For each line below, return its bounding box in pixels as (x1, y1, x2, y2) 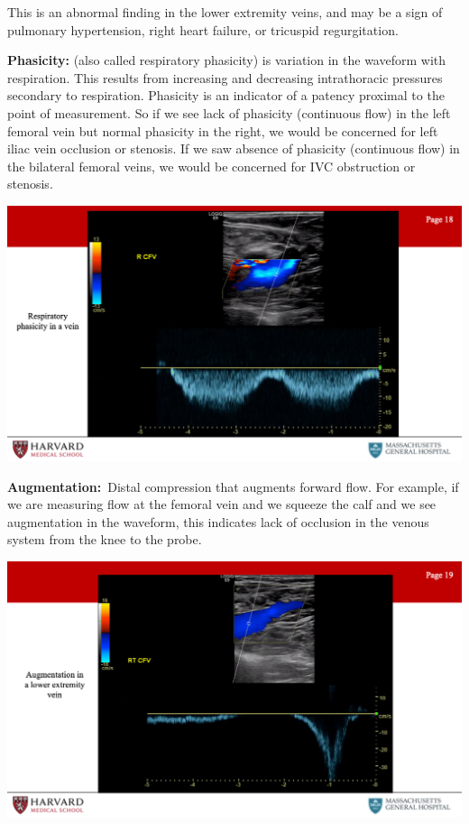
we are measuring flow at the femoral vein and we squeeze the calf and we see (7, 495, 437, 514)
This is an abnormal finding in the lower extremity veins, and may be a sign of (7, 3, 443, 21)
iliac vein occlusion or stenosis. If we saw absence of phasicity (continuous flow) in (7, 139, 460, 158)
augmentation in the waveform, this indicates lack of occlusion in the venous (7, 512, 429, 531)
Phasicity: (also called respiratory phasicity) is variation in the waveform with (7, 51, 446, 69)
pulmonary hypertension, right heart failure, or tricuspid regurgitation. (7, 20, 399, 39)
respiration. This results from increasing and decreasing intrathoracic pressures (7, 68, 443, 87)
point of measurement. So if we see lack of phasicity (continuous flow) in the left (7, 103, 451, 122)
